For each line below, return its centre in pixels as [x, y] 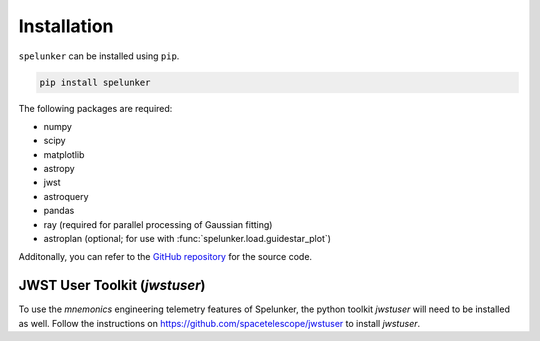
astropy [59, 169]
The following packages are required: [95, 108]
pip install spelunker [95, 82]
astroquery [66, 196]
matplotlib [64, 154]
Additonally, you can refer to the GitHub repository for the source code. [165, 257]
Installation [66, 26]
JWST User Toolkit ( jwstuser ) [112, 285]
